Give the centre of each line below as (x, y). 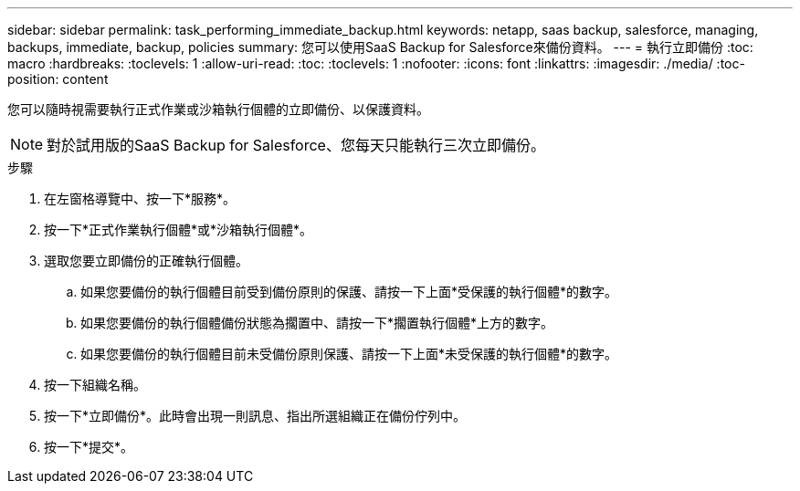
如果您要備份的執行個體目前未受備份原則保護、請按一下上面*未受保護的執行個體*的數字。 (349, 354)
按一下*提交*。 (89, 447)
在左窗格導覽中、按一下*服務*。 (140, 198)
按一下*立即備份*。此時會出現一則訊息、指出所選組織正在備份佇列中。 (255, 416)
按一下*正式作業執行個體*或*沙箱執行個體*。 (179, 230)
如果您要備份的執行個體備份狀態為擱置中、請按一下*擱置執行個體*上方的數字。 (317, 323)
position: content (58, 79)
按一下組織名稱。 (95, 385)
